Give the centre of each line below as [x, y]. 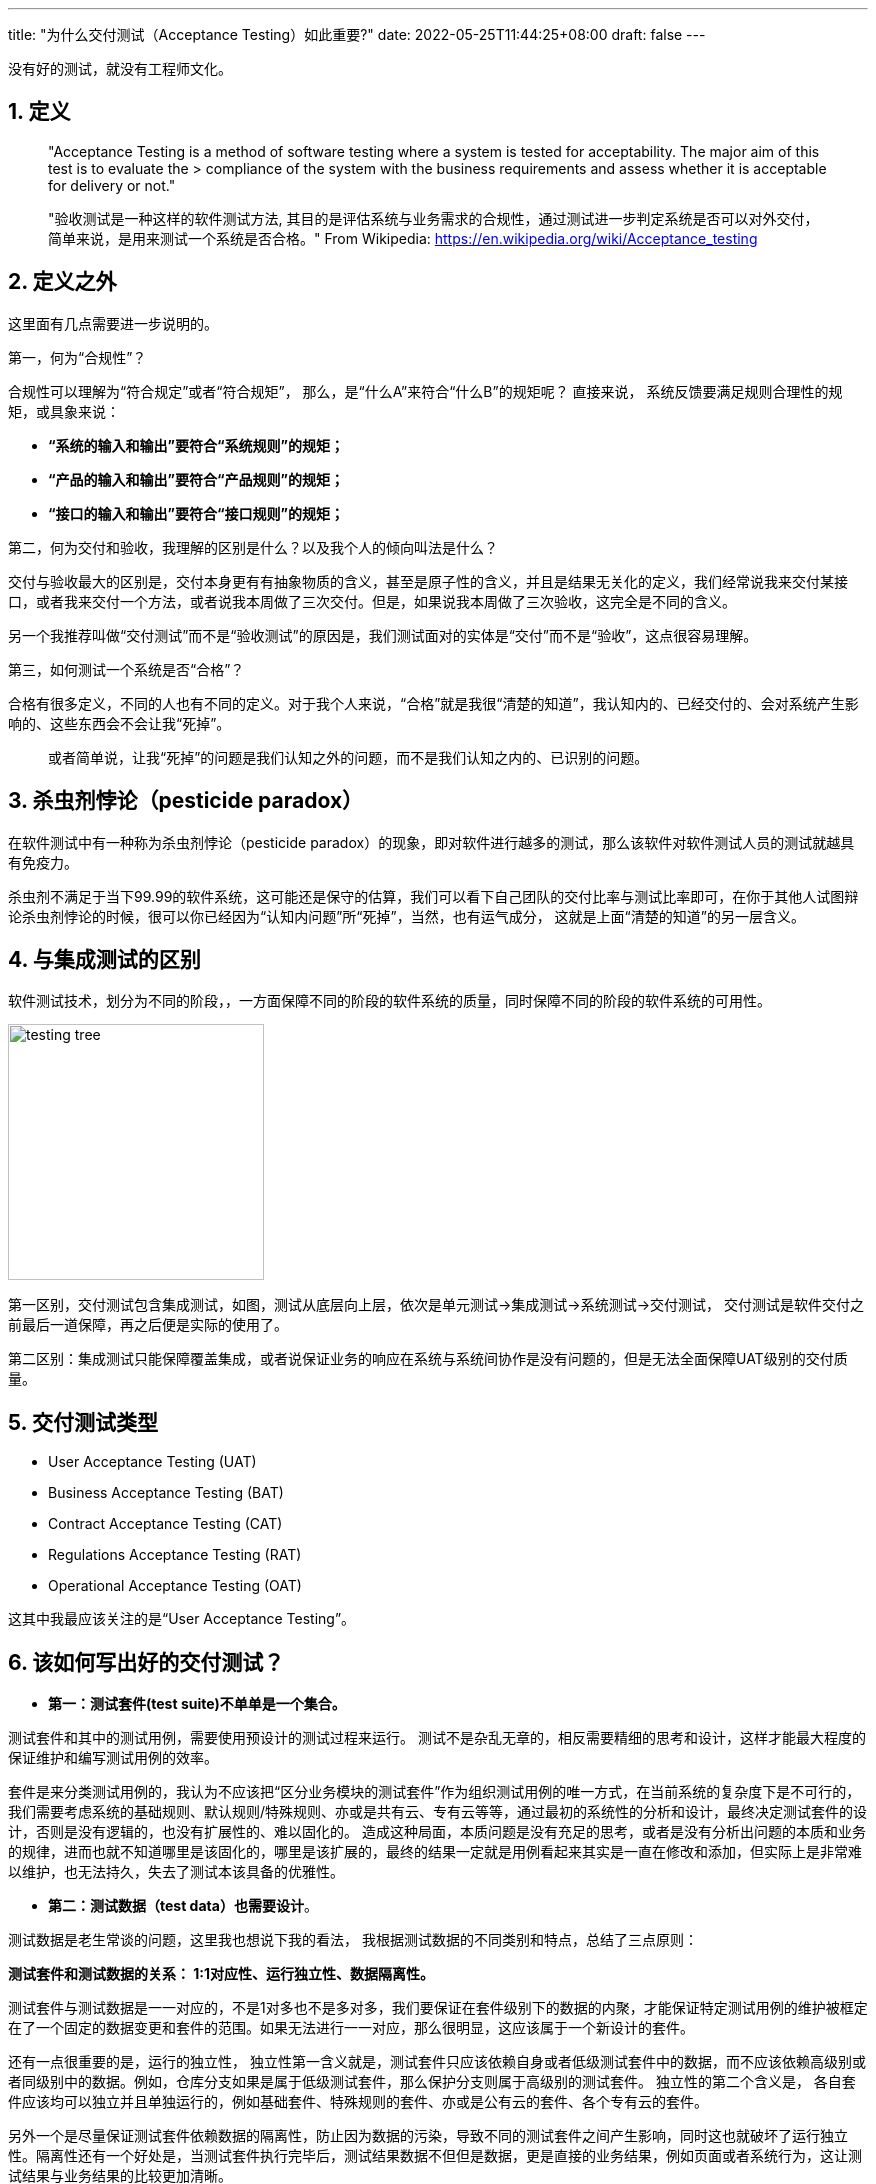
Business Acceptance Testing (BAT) [166, 1493]
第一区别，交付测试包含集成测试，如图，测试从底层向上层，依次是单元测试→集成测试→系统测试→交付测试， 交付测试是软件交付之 [436, 1305]
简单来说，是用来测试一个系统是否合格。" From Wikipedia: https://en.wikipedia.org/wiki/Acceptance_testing [403, 238]
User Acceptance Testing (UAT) [152, 1462]
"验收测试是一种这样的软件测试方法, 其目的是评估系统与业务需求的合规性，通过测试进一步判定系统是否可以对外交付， [433, 218]
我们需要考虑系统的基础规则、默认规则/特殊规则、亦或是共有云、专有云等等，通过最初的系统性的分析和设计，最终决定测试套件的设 [438, 1812]
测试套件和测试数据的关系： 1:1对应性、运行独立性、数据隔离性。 [221, 1974]
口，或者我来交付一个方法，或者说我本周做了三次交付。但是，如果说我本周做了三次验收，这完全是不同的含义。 [372, 601]
